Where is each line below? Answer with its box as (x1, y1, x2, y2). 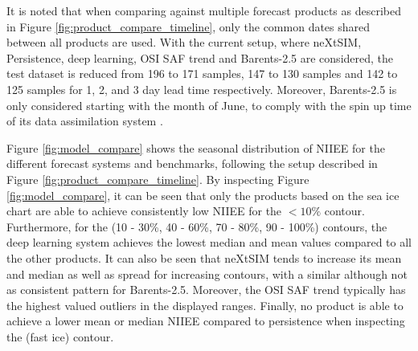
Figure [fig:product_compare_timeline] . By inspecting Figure (6, 170, 309, 187)
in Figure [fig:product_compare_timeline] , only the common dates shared (6, 18, 371, 35)
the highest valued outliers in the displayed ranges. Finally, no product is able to (6, 296, 404, 313)
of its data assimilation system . (6, 112, 163, 129)
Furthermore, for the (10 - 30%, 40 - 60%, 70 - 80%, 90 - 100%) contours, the (6, 218, 387, 235)
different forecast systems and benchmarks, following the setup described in (6, 155, 378, 172)
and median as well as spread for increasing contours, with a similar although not (6, 265, 408, 282)
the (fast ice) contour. (6, 328, 114, 345)
